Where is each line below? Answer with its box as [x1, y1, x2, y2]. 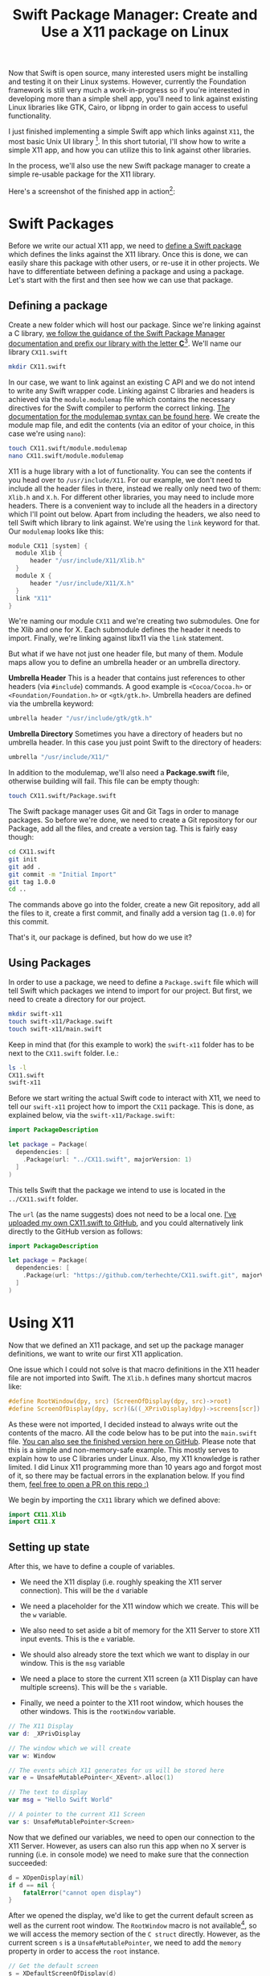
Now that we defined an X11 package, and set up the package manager [8, 1340, 244, 1350]
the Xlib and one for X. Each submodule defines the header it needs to [8, 625, 241, 634]
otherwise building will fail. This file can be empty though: [8, 776, 199, 787]
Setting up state [8, 1540, 90, 1554]
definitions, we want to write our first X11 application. [8, 1348, 183, 1359]
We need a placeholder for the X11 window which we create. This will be [19, 1601, 260, 1611]
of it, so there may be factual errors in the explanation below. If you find [8, 1471, 245, 1480]
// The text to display [8, 1788, 88, 1796]
